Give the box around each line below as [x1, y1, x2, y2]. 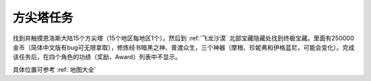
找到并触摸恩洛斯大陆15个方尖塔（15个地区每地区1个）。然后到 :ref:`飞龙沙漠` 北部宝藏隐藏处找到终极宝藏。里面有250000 [12, 34, 355, 42]
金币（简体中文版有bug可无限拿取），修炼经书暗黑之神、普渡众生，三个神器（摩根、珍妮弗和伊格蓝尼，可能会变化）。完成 [12, 43, 355, 51]
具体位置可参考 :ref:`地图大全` [12, 65, 96, 74]
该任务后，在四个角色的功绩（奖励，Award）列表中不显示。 [12, 53, 181, 61]
